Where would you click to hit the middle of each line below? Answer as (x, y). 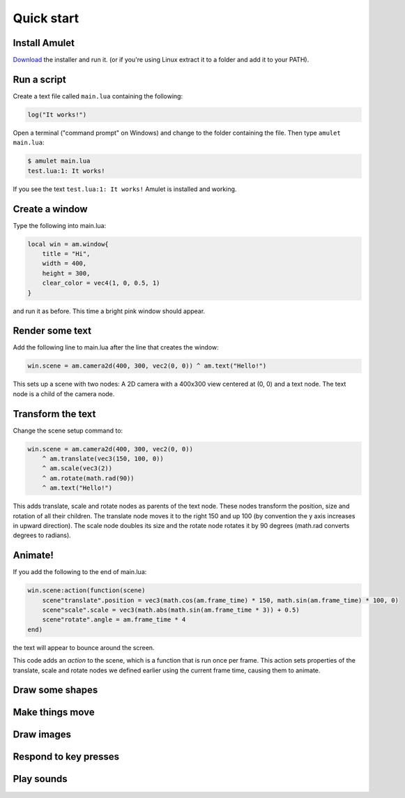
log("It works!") (57, 114)
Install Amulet (44, 43)
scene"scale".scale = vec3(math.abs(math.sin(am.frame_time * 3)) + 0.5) (171, 610)
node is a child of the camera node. (64, 393)
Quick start (46, 18)
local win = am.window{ (68, 244)
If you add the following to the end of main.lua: (80, 572)
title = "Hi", (66, 254)
